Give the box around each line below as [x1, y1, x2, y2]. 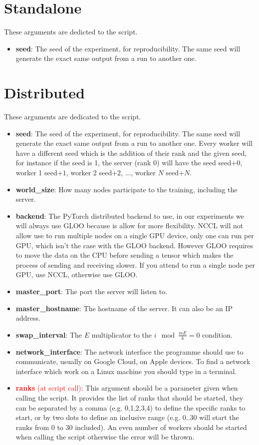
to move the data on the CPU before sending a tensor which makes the [15, 250, 234, 260]
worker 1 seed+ [15, 167, 63, 177]
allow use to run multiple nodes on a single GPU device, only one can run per [15, 230, 254, 240]
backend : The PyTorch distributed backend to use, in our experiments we [15, 210, 244, 221]
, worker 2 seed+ [66, 167, 118, 177]
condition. [202, 329, 233, 340]
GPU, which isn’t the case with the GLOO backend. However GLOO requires [15, 240, 254, 250]
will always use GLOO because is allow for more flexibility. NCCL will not [15, 220, 244, 231]
